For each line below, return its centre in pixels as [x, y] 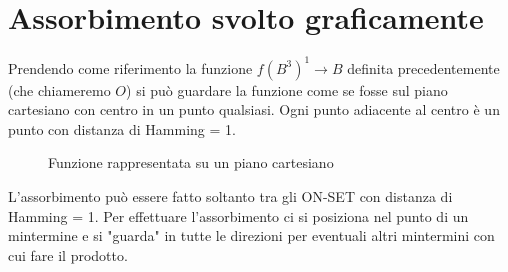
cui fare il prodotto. [68, 254]
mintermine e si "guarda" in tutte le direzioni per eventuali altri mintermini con [251, 235]
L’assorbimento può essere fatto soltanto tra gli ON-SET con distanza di [230, 196]
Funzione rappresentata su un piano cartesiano [191, 162]
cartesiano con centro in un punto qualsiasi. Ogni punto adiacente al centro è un [254, 109]
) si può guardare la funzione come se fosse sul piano [287, 89]
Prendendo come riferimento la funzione [130, 67]
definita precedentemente [423, 67]
